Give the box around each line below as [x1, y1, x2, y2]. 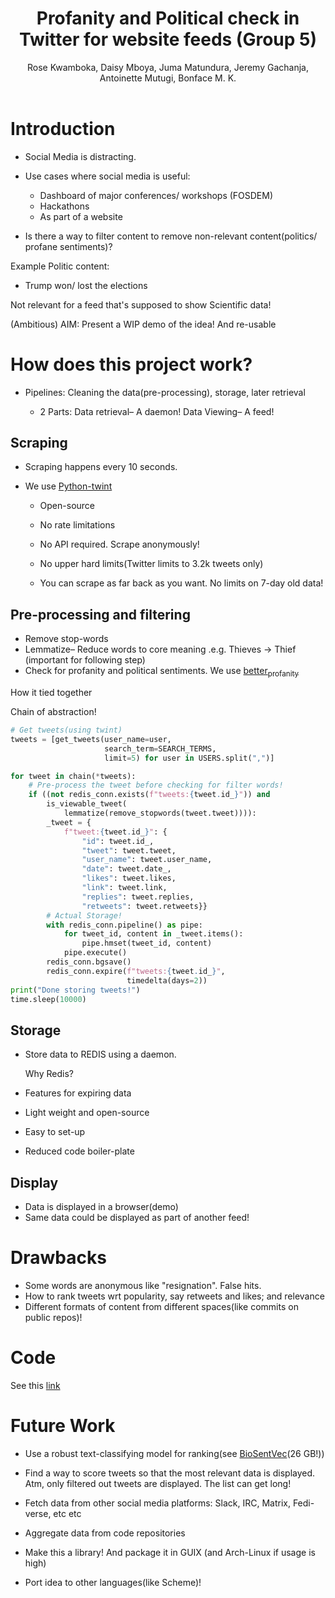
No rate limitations [39, 519, 116, 531]
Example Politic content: [10, 260, 110, 272]
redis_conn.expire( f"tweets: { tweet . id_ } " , [46, 966, 226, 976]
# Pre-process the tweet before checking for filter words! [28, 780, 284, 791]
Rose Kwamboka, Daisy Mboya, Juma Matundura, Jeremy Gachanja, [27, 61, 309, 73]
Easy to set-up [24, 1126, 86, 1138]
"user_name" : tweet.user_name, [81, 855, 213, 865]
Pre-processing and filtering [10, 606, 191, 623]
